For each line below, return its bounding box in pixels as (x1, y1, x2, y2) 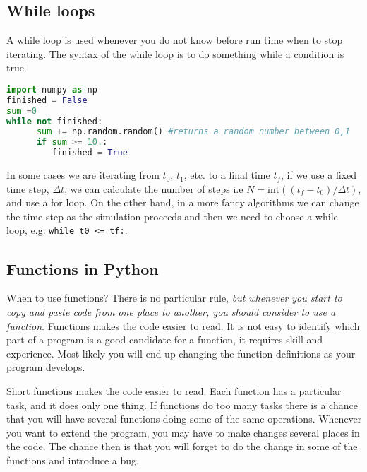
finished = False (6, 95, 88, 105)
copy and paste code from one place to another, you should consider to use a (6, 304, 336, 319)
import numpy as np (6, 84, 97, 95)
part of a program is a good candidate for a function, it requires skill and (6, 332, 323, 347)
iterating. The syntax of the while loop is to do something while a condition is (6, 46, 344, 61)
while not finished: (6, 116, 103, 126)
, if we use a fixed (281, 167, 357, 182)
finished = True (52, 148, 128, 158)
